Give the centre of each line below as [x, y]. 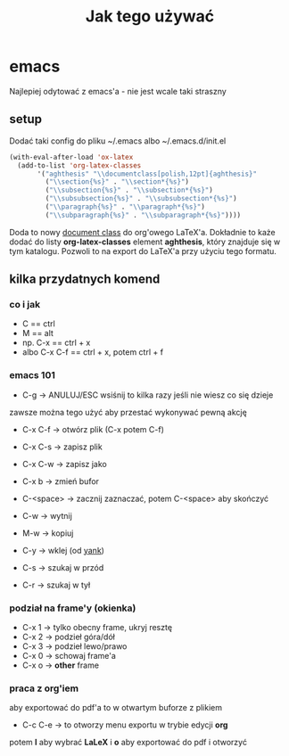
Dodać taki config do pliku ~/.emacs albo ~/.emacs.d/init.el [118, 141]
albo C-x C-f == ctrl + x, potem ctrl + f [92, 352]
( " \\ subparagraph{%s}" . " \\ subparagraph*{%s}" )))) [143, 215]
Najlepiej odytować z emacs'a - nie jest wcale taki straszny [118, 91]
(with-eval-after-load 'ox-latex [71, 157]
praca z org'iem [44, 688]
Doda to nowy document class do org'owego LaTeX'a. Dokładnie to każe [142, 232]
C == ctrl [38, 324]
